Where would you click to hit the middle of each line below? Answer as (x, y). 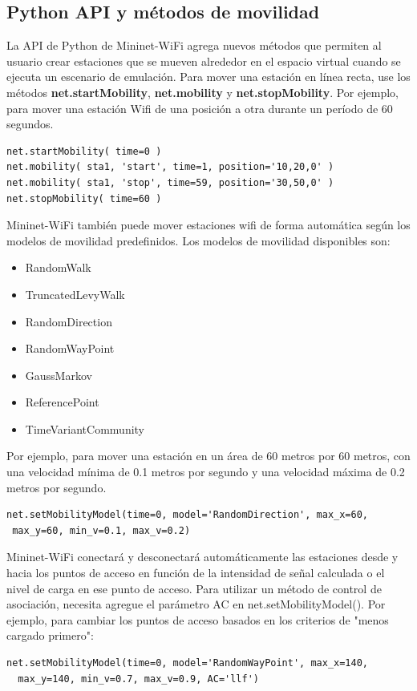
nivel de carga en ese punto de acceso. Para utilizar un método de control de (194, 588)
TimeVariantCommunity (85, 428)
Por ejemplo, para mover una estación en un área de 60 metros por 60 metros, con (208, 456)
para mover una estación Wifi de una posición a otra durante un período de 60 (200, 108)
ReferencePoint (62, 402)
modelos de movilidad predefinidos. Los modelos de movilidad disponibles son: (198, 240)
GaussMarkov (59, 375)
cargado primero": (50, 635)
